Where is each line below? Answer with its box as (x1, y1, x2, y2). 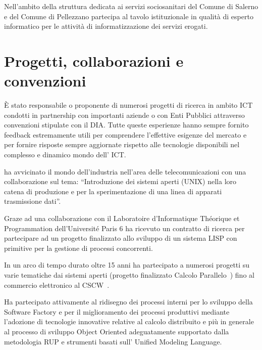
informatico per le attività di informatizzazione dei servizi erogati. (4, 21, 208, 31)
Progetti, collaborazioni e (4, 50, 184, 71)
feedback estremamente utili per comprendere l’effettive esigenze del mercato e (4, 129, 247, 140)
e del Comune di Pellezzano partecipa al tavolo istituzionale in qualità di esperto (4, 11, 253, 21)
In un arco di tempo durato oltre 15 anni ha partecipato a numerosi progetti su (4, 259, 250, 270)
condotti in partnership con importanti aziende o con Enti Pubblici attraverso (4, 109, 245, 120)
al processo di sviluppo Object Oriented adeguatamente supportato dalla (4, 326, 229, 336)
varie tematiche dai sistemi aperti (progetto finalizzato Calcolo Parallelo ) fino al (4, 270, 254, 280)
